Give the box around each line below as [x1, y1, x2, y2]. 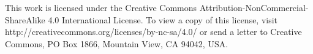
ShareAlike [5, 13, 45, 26]
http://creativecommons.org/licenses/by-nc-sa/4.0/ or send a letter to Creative [5, 25, 302, 38]
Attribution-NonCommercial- [199, 1, 309, 13]
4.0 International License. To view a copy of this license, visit [48, 13, 278, 26]
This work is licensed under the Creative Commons [5, 1, 197, 13]
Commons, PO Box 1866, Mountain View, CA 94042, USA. [5, 37, 228, 50]
